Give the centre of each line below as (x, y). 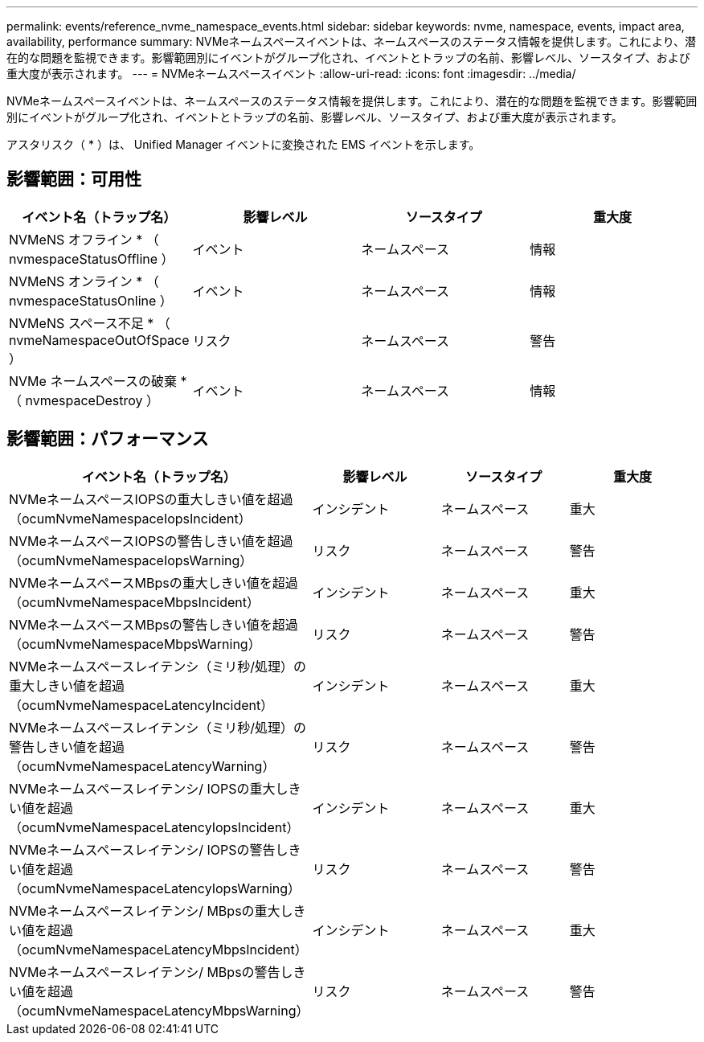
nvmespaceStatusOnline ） (91, 300)
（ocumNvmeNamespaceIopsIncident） (130, 518)
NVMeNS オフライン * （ (84, 239)
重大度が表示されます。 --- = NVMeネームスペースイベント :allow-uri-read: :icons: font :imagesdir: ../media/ (291, 74)
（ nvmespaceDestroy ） (84, 400)
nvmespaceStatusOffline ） (92, 258)
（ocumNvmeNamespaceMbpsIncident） (134, 602)
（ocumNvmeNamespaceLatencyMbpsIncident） (158, 949)
